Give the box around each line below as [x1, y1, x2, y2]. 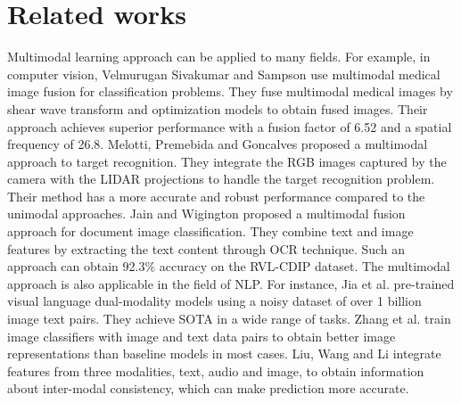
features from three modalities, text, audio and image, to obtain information [7, 361, 424, 380]
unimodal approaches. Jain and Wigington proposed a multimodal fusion [7, 204, 406, 223]
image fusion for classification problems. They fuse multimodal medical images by [7, 82, 453, 101]
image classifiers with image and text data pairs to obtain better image [7, 326, 396, 345]
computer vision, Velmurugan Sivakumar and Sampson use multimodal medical [7, 64, 440, 83]
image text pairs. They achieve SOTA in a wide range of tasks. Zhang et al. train [7, 309, 451, 328]
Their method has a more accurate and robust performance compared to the [7, 186, 425, 205]
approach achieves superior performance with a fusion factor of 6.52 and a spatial [7, 117, 452, 136]
